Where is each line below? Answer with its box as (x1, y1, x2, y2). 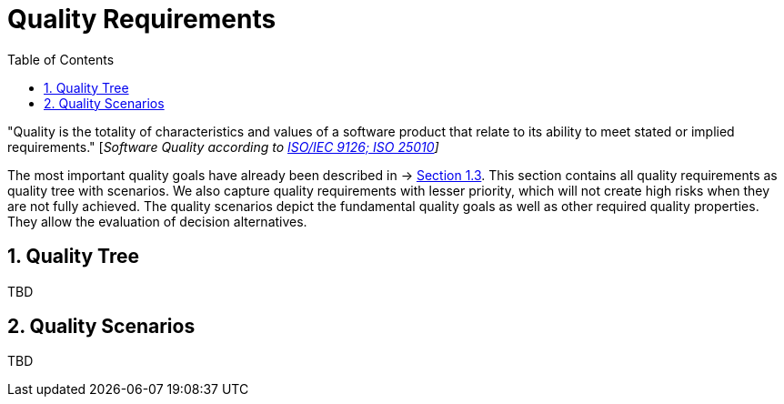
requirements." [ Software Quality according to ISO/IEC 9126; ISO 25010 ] (7, 138, 439, 155)
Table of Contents (7, 51, 115, 67)
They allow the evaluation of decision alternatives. (7, 213, 307, 229)
